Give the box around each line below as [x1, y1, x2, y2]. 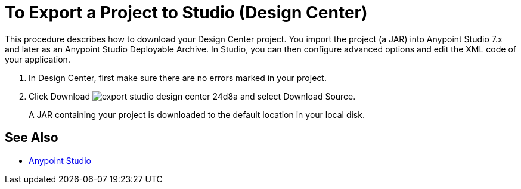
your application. [5, 54, 70, 64]
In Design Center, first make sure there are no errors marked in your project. [29, 72, 327, 83]
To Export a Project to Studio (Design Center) [5, 2, 368, 23]
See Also [5, 130, 58, 145]
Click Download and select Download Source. [29, 91, 356, 101]
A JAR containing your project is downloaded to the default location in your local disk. [29, 109, 365, 120]
